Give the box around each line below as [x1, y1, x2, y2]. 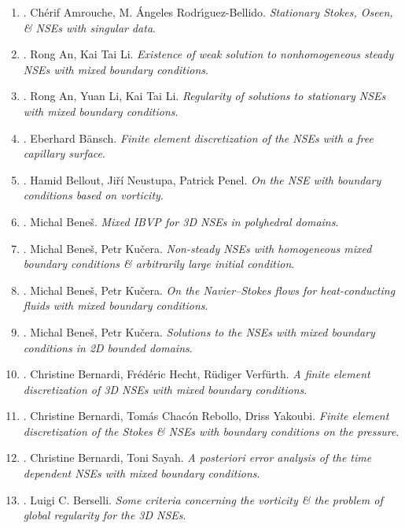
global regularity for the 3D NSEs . [23, 507, 186, 523]
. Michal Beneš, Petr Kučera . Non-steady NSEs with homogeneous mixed [23, 240, 372, 256]
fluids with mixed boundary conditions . [23, 297, 208, 314]
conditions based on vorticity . [23, 187, 164, 203]
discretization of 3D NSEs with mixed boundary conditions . [23, 381, 307, 397]
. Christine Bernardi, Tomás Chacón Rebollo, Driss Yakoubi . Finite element [23, 407, 389, 424]
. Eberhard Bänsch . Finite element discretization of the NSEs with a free [23, 129, 374, 146]
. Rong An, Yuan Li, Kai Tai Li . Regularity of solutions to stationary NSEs [23, 87, 386, 104]
